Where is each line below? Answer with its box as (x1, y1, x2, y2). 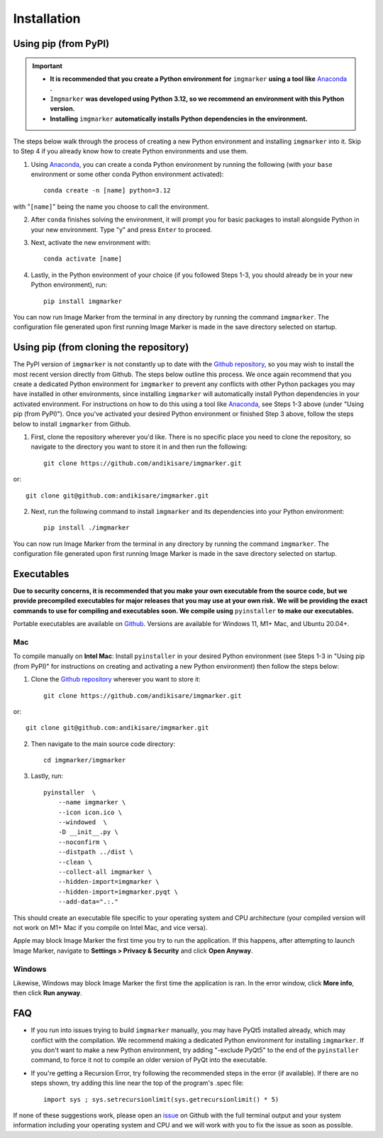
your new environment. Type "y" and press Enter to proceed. (30, 225, 212, 234)
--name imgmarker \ (57, 799, 126, 806)
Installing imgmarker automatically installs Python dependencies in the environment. (50, 114, 308, 123)
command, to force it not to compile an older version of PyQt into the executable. (30, 1056, 267, 1064)
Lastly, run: (30, 772, 64, 780)
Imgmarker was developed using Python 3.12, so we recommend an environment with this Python (50, 94, 345, 103)
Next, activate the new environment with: (30, 239, 151, 247)
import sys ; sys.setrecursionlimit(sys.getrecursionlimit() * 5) (43, 1095, 279, 1103)
